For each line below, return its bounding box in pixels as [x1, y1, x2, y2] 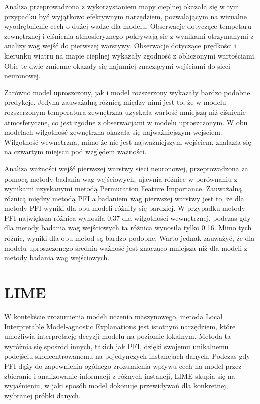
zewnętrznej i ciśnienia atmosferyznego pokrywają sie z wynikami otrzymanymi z [4, 30, 254, 41]
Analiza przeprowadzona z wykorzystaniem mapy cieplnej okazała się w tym [4, 1, 239, 11]
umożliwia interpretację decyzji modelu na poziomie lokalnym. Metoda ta [4, 331, 231, 341]
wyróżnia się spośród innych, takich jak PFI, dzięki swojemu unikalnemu [4, 340, 229, 351]
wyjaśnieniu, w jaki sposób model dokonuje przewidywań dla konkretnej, [4, 380, 228, 391]
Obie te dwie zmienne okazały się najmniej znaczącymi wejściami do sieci [4, 60, 230, 71]
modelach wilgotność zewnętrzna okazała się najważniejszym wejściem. [4, 127, 222, 137]
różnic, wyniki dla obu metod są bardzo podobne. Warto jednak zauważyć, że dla [4, 233, 255, 243]
